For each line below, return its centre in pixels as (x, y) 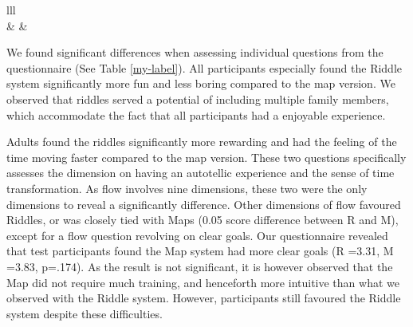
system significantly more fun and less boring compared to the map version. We (201, 83)
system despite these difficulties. (85, 313)
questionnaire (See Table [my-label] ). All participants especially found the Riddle (205, 67)
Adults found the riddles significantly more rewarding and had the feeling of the (202, 142)
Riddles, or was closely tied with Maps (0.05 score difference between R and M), (203, 220)
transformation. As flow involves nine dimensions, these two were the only (187, 188)
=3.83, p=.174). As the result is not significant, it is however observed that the (200, 266)
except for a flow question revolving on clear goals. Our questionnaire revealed (197, 235)
